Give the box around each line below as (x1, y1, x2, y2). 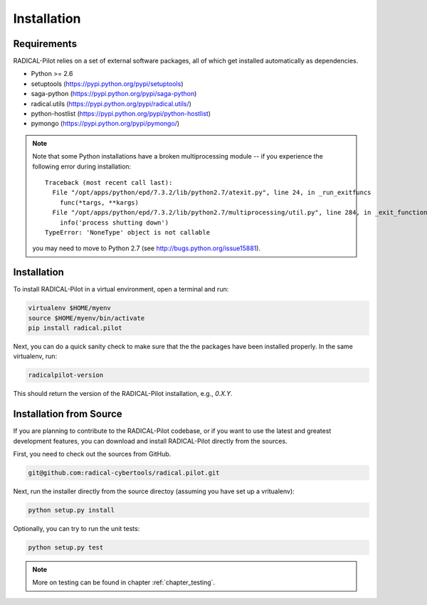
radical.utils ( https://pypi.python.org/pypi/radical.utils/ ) (31, 100, 192, 108)
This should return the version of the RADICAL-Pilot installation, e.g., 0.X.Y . (13, 390, 233, 398)
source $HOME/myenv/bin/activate (28, 314, 145, 322)
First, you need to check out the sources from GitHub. (13, 450, 172, 459)
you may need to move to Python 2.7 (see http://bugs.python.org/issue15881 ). (32, 244, 261, 252)
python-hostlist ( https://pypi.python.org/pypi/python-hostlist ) (31, 109, 211, 118)
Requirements (13, 38, 78, 50)
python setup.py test (28, 543, 104, 551)
